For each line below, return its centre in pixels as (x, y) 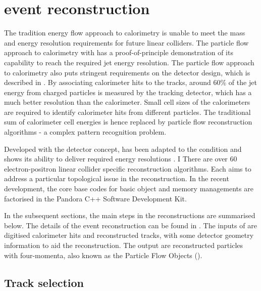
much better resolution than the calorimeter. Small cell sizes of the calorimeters (127, 102)
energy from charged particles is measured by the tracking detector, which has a (128, 92)
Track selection (44, 282)
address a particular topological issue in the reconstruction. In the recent (117, 178)
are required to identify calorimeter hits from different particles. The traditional (127, 112)
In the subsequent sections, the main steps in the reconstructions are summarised (130, 215)
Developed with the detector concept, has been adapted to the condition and (123, 149)
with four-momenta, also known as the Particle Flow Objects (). (103, 255)
